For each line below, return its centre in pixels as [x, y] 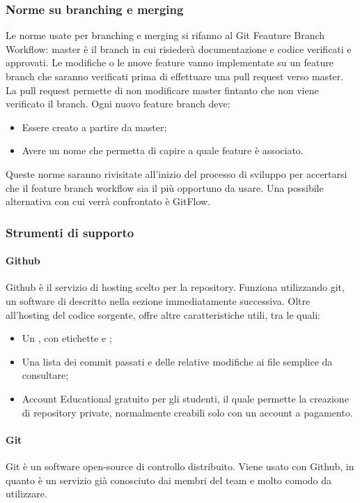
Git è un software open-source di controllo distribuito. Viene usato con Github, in [180, 466]
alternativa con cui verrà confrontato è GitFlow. [108, 201]
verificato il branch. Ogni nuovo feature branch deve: [118, 104]
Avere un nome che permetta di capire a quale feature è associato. [163, 150]
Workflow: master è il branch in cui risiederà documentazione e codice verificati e [179, 48]
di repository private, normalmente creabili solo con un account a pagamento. [187, 412]
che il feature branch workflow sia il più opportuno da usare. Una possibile [165, 187]
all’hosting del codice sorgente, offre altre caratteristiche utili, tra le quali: [163, 314]
